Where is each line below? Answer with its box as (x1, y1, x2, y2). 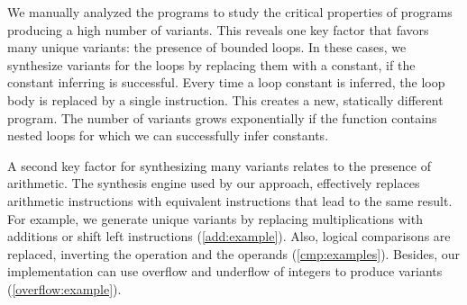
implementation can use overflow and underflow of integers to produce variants (7, 262, 443, 281)
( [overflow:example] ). (7, 279, 122, 298)
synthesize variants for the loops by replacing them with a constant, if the (7, 55, 416, 74)
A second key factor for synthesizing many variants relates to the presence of (7, 156, 431, 175)
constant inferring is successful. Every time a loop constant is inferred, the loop (7, 73, 445, 92)
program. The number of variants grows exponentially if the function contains (7, 108, 437, 127)
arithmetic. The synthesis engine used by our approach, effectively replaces (7, 174, 420, 193)
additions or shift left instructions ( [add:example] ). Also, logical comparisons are (7, 227, 451, 246)
